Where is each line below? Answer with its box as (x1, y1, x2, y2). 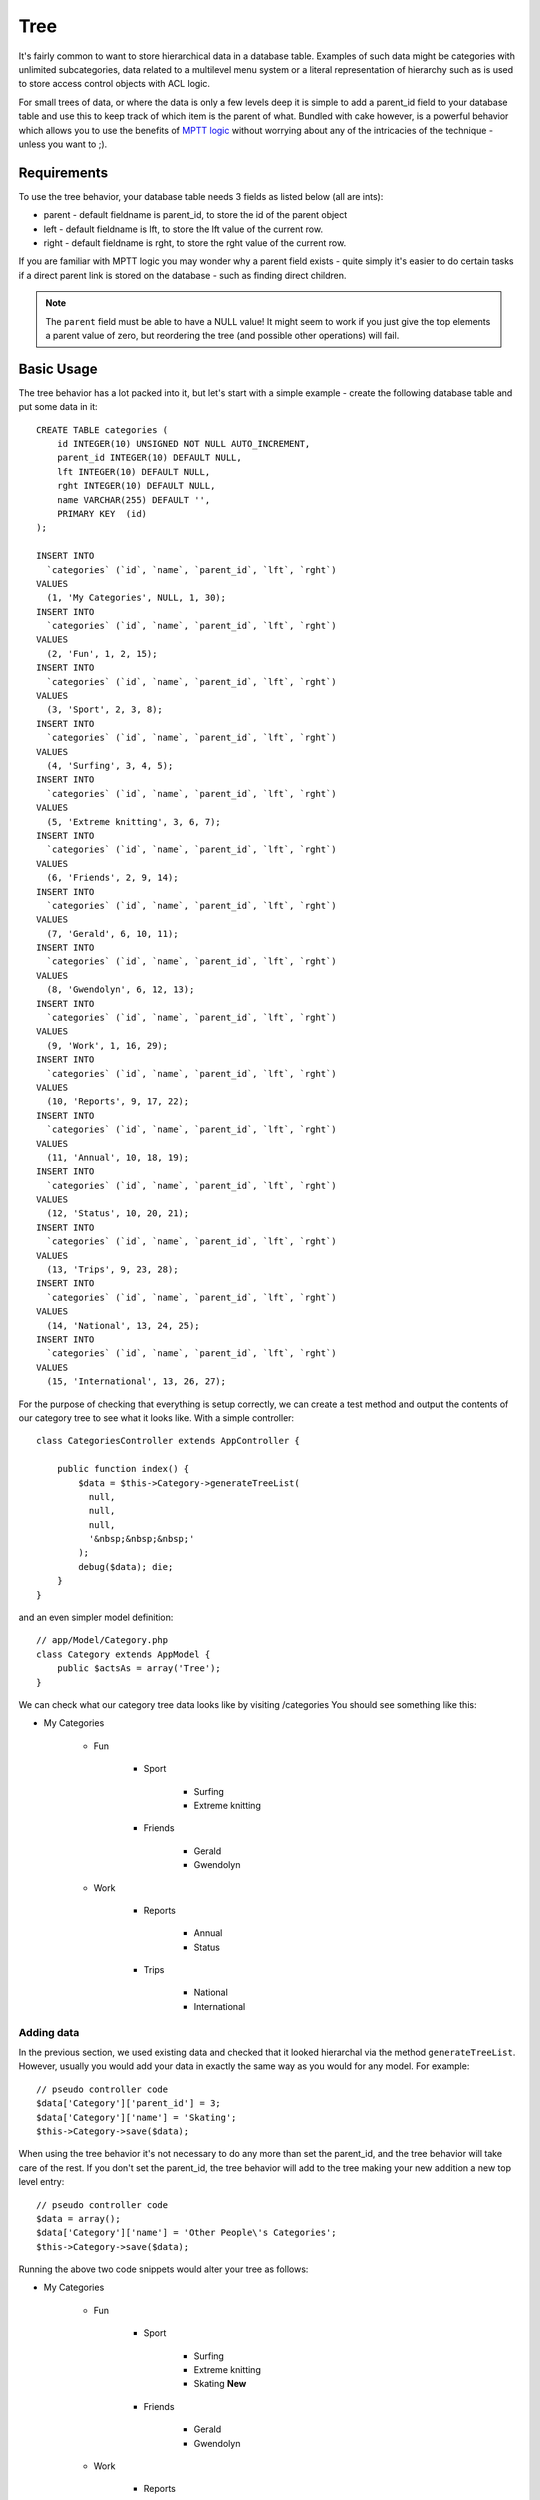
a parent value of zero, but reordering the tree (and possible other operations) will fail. (45, 329, 400, 341)
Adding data (18, 2025, 80, 2039)
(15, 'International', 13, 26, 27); (46, 1376, 227, 1387)
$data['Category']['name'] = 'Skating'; (36, 2111, 237, 2123)
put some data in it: (18, 401, 98, 413)
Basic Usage (18, 360, 98, 377)
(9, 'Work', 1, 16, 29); (46, 1040, 169, 1051)
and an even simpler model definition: (18, 1611, 174, 1624)
